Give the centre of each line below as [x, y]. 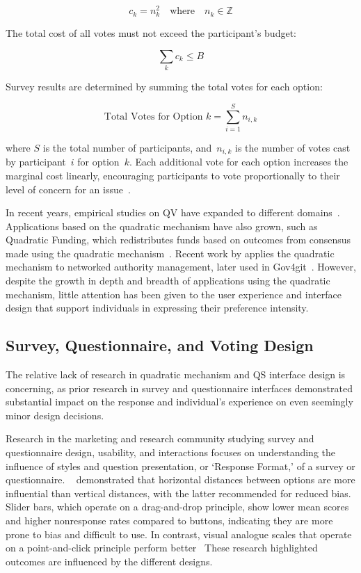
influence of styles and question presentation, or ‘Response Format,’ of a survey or [180, 466]
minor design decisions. [55, 415]
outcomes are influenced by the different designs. [109, 561]
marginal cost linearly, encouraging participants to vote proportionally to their [173, 175]
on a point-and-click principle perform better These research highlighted [162, 548]
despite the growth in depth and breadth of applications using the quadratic [168, 281]
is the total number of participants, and [127, 147]
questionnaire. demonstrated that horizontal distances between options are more [180, 479]
